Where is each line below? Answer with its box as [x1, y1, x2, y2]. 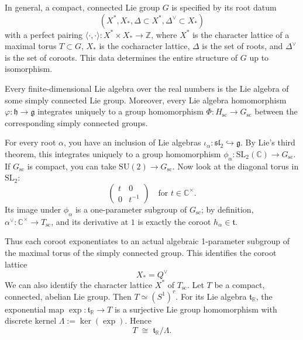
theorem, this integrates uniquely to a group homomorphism [5, 147, 221, 159]
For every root [5, 136, 56, 148]
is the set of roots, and [202, 40, 283, 52]
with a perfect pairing [5, 28, 83, 40]
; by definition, [201, 203, 254, 215]
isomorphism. [5, 63, 53, 75]
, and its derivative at [51, 215, 129, 227]
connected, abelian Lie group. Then [5, 290, 132, 302]
